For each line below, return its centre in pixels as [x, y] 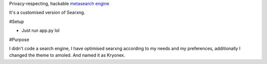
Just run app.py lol [41, 31]
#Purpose [19, 40]
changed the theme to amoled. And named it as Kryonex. [67, 55]
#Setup [17, 21]
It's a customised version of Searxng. [47, 13]
